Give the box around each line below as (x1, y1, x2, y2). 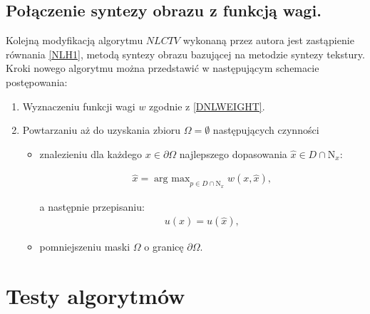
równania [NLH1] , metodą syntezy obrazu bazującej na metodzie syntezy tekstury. (6, 46, 365, 61)
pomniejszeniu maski (39, 239, 130, 254)
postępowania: (6, 74, 68, 89)
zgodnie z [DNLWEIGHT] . (149, 98, 265, 113)
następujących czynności (212, 122, 319, 137)
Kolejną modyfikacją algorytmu (6, 33, 143, 48)
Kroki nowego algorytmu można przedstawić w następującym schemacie (6, 61, 319, 75)
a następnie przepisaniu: (39, 199, 145, 214)
